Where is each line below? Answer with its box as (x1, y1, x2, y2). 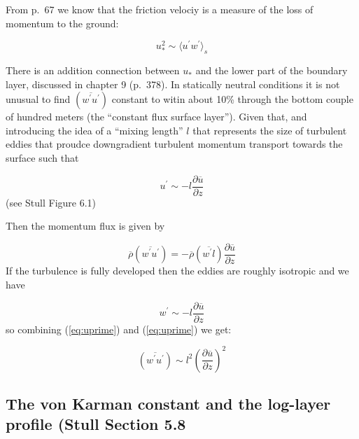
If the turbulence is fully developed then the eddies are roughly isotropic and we (6, 263, 349, 278)
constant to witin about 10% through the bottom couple (111, 92, 353, 106)
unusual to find (6, 92, 71, 106)
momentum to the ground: (6, 15, 119, 30)
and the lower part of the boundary (195, 63, 348, 78)
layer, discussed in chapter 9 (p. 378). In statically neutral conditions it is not (6, 76, 340, 91)
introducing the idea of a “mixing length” (6, 123, 183, 137)
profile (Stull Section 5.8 (6, 413, 186, 435)
